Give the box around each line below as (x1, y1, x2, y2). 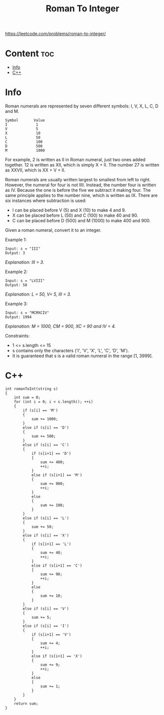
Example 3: (5, 301, 28, 307)
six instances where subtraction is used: (5, 198, 87, 204)
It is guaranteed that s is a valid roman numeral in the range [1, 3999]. (12, 353, 153, 359)
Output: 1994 (5, 315, 32, 320)
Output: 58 (5, 283, 27, 288)
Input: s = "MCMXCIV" (5, 310, 50, 315)
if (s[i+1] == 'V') (31, 632, 71, 637)
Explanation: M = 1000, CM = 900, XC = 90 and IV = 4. (5, 323, 116, 329)
